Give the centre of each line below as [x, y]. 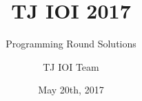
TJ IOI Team [71, 66]
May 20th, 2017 [71, 90]
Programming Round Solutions [71, 44]
